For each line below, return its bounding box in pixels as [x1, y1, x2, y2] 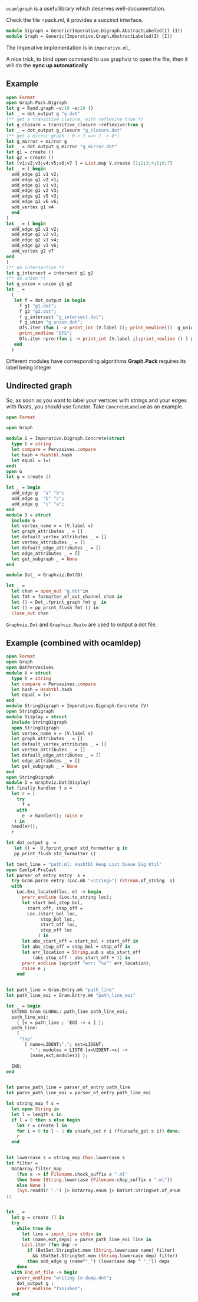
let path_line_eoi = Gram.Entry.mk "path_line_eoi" [6, 993, 136, 999]
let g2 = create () [6, 155, 54, 161]
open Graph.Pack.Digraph [6, 100, 67, 106]
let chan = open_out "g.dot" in [11, 588, 88, 594]
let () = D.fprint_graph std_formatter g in [14, 845, 128, 852]
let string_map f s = [6, 1101, 60, 1107]
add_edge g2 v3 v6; [11, 243, 60, 248]
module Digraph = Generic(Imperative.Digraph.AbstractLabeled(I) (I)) [6, 28, 183, 34]
